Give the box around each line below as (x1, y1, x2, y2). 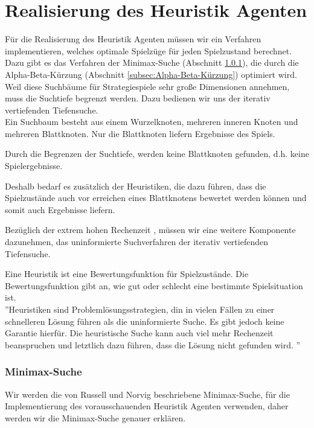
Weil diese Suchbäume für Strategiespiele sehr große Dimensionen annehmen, (5, 80, 290, 92)
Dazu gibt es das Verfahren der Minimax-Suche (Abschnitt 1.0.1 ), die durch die (5, 56, 299, 69)
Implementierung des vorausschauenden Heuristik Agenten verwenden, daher (5, 400, 289, 412)
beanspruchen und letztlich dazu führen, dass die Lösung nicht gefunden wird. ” (5, 338, 301, 351)
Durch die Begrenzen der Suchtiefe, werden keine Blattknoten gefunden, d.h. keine (5, 147, 309, 160)
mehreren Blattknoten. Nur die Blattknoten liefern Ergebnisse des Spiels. (5, 127, 275, 139)
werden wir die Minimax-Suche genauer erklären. (5, 411, 186, 424)
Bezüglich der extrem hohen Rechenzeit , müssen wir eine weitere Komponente (5, 223, 296, 236)
